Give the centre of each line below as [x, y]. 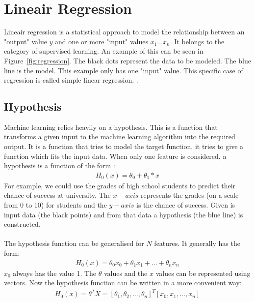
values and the [126, 273]
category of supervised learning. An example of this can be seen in [104, 51]
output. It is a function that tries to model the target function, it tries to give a [124, 146]
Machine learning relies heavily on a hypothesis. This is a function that [111, 127]
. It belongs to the [197, 41]
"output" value [25, 41]
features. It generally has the [197, 243]
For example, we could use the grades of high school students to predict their [120, 185]
